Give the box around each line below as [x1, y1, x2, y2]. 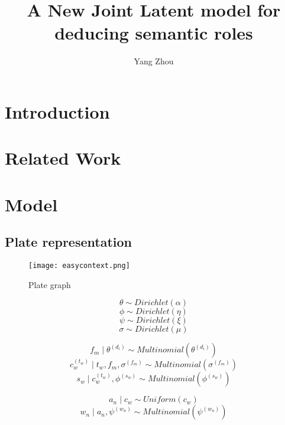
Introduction [5, 99, 110, 123]
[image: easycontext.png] [28, 261, 130, 270]
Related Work [5, 146, 121, 170]
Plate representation [5, 233, 132, 251]
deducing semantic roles [54, 21, 253, 45]
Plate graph [28, 278, 71, 290]
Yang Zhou [134, 55, 174, 67]
